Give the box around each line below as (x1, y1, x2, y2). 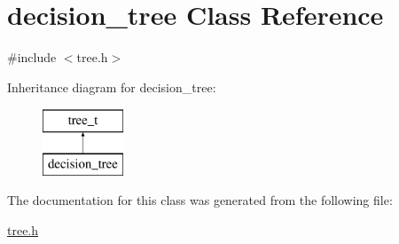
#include (7, 48, 57, 67)
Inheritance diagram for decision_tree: (7, 77, 216, 96)
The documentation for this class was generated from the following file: (7, 191, 393, 209)
